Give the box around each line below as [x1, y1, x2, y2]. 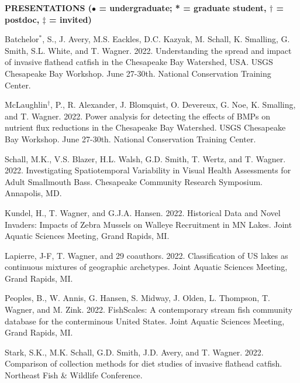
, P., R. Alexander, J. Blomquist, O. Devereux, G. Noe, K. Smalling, [50, 98, 296, 111]
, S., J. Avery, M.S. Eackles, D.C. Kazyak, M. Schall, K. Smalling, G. [42, 33, 290, 45]
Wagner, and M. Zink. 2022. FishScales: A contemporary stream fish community [5, 303, 293, 316]
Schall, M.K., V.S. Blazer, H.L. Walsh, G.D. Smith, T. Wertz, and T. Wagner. [5, 152, 286, 165]
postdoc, [5, 13, 40, 25]
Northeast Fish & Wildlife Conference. [5, 369, 143, 381]
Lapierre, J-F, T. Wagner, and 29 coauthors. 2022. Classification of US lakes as [5, 249, 288, 261]
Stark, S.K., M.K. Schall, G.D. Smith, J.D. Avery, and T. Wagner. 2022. [5, 346, 264, 358]
